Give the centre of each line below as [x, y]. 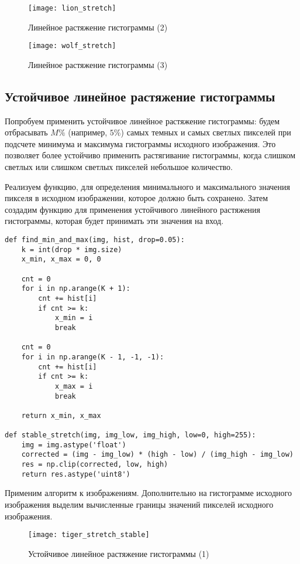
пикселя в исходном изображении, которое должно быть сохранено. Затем [137, 198]
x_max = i [74, 386]
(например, [88, 132]
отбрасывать [26, 132]
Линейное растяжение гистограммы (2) [98, 27]
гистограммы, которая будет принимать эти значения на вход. [114, 221]
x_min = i [74, 318]
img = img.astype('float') [74, 445]
